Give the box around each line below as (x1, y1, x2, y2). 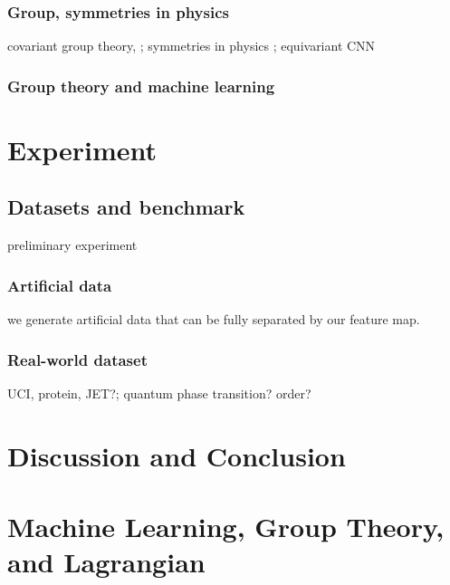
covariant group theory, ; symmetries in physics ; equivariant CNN (7, 36, 376, 55)
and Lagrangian (7, 543, 206, 580)
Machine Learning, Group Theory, (7, 508, 445, 545)
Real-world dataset (7, 348, 148, 370)
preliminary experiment (7, 235, 138, 254)
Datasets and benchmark (7, 193, 245, 221)
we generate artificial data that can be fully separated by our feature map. (7, 310, 420, 329)
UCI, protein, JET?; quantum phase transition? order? (7, 383, 311, 402)
